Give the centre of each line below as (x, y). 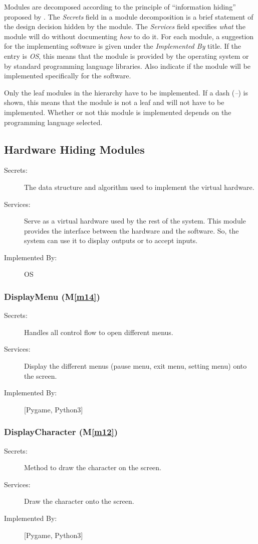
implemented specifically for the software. (68, 76)
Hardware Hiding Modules (74, 149)
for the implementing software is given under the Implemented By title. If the (122, 46)
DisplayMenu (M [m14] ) (52, 296)
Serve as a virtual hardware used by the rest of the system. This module (135, 221)
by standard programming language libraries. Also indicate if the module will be (127, 66)
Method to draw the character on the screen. (93, 467)
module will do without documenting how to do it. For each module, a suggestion (129, 36)
